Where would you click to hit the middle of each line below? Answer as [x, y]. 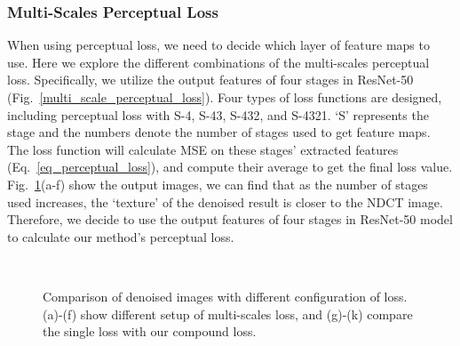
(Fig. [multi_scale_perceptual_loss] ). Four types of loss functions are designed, [225, 97]
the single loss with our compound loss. [150, 331]
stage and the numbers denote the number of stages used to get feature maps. [219, 132]
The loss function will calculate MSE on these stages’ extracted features [203, 149]
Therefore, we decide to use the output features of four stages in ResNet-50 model [230, 219]
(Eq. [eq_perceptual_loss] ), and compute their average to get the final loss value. [230, 167]
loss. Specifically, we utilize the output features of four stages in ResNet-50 [210, 80]
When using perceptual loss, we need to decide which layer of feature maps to [218, 45]
